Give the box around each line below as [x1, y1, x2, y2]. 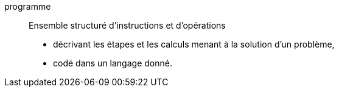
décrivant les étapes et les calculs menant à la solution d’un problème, [53, 39, 335, 49]
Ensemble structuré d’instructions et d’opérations [29, 20, 226, 30]
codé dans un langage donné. [53, 58, 172, 68]
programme [4, 1, 51, 12]
